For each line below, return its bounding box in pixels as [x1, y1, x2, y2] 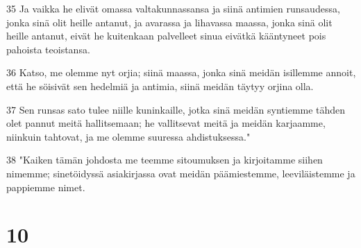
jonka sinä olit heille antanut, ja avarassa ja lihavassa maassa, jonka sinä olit [6, 15, 333, 29]
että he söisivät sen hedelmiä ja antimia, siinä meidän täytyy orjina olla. [6, 78, 314, 93]
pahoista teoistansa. [6, 42, 90, 56]
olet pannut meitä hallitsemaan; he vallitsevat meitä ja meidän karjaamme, [6, 116, 326, 130]
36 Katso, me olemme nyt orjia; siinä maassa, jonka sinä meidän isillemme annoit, [6, 65, 356, 80]
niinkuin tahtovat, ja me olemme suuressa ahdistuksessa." [6, 129, 251, 143]
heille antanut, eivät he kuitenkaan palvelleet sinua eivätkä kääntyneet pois [6, 28, 326, 43]
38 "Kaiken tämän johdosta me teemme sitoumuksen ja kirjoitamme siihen [6, 152, 323, 167]
